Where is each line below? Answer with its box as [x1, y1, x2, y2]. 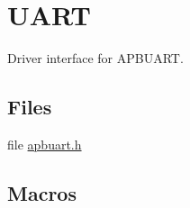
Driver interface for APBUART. [7, 49, 184, 68]
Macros [7, 178, 77, 206]
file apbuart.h [7, 134, 82, 153]
